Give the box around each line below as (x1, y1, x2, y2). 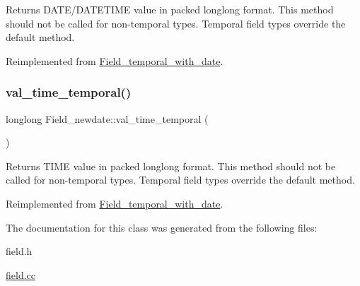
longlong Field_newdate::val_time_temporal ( (6, 111, 209, 126)
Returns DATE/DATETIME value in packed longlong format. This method (6, 2, 334, 16)
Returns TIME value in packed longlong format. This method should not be (6, 158, 336, 173)
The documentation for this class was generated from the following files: (6, 220, 318, 234)
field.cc (6, 267, 35, 282)
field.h (6, 244, 33, 258)
